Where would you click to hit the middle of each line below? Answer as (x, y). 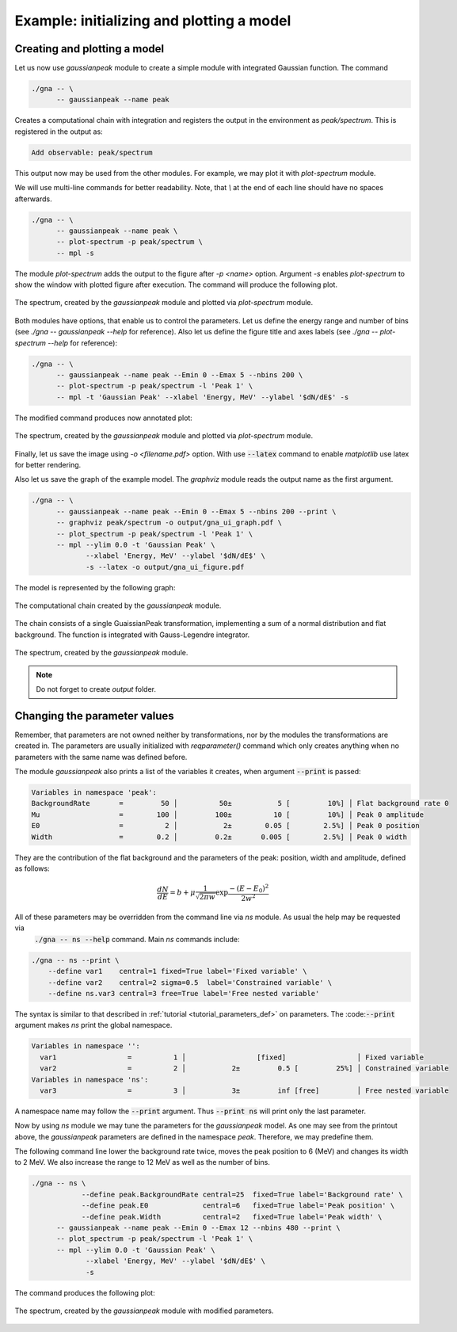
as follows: (32, 868)
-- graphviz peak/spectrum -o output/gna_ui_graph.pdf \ (169, 523)
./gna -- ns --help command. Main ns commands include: (137, 939)
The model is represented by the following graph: (95, 587)
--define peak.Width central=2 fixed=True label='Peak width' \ (232, 1217)
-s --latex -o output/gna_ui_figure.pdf (165, 567)
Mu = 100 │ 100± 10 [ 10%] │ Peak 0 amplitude (227, 815)
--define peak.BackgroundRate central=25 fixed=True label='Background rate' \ (242, 1194)
